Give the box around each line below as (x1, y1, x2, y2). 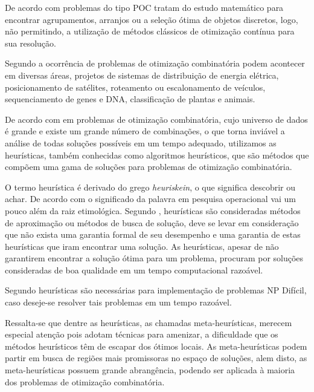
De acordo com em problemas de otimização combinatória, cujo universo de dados (5, 113, 308, 125)
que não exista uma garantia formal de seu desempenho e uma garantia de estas (5, 228, 301, 241)
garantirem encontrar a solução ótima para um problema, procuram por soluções (5, 252, 304, 264)
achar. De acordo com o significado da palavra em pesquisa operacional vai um (5, 192, 296, 205)
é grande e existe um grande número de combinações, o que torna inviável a (5, 125, 285, 137)
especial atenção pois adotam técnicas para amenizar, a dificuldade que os (5, 328, 278, 341)
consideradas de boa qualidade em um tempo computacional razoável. (5, 263, 263, 276)
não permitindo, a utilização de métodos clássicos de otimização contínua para (5, 25, 295, 38)
